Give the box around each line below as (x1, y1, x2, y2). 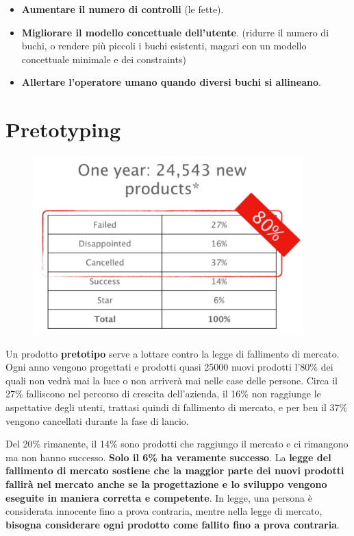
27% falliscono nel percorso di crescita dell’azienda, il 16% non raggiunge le (5, 386, 321, 401)
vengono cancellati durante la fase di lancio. (5, 413, 189, 428)
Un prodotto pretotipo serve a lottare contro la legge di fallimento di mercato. (5, 346, 340, 360)
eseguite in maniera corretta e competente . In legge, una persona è (5, 490, 312, 504)
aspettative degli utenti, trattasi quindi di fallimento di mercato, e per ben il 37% (5, 400, 348, 415)
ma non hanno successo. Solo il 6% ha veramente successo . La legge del (5, 450, 331, 464)
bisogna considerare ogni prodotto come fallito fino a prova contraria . (5, 517, 340, 531)
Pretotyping (5, 115, 121, 143)
